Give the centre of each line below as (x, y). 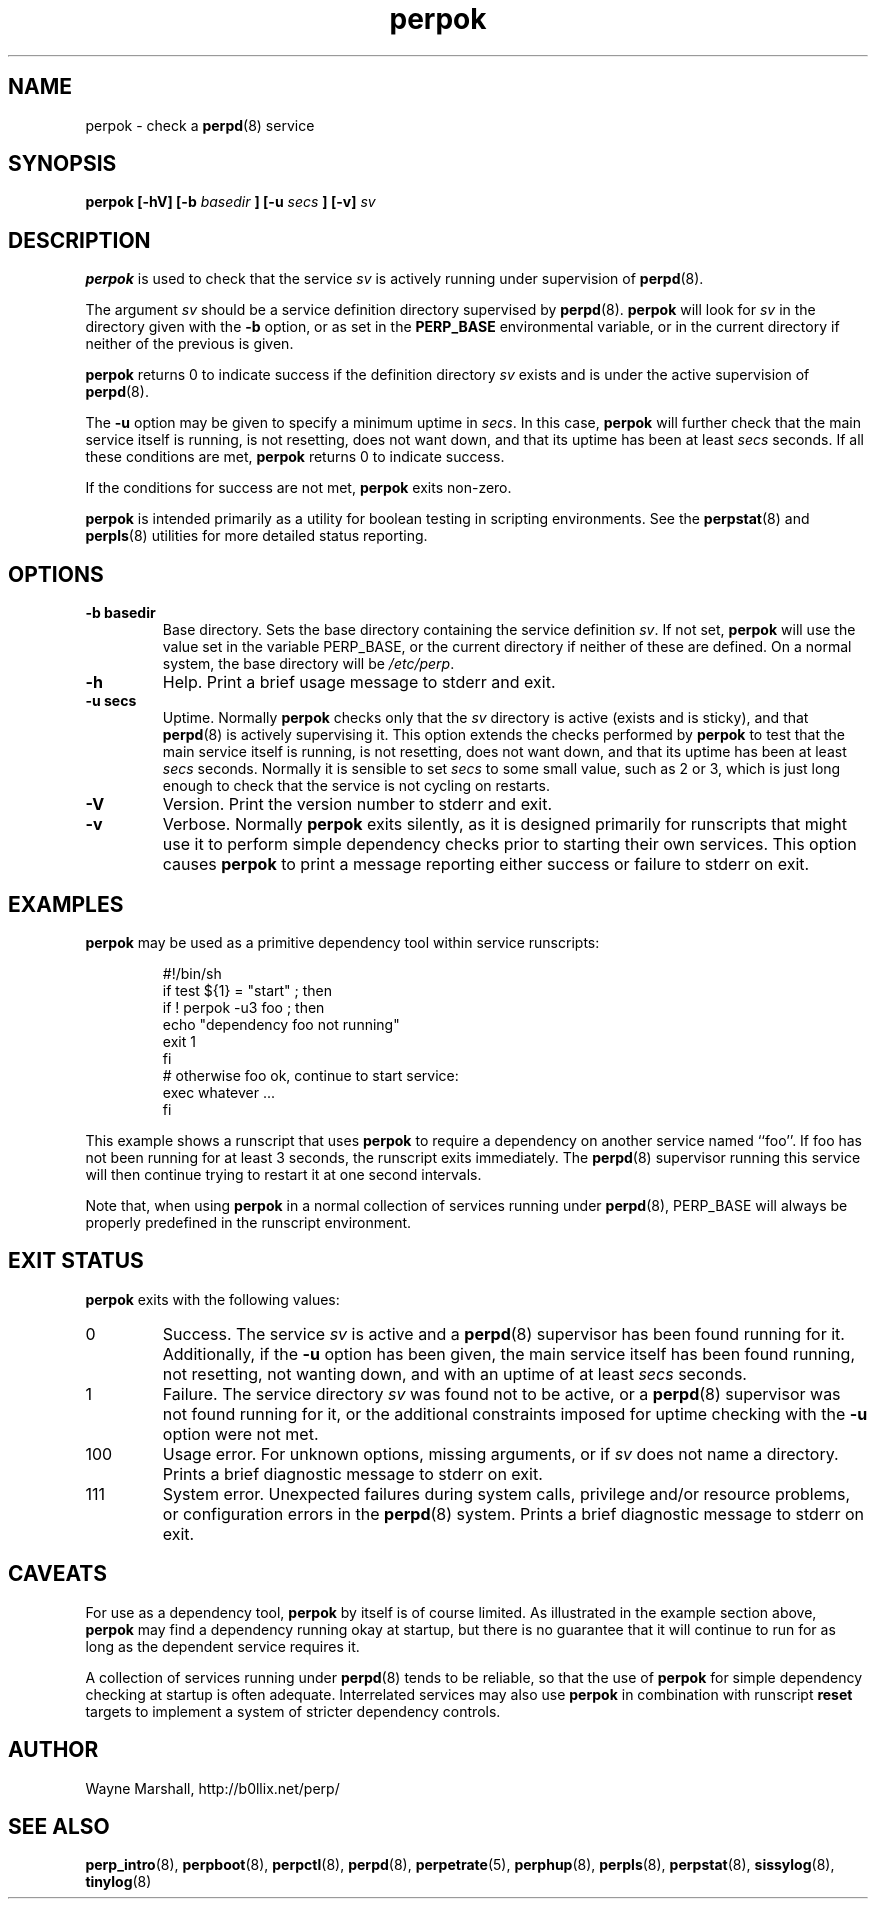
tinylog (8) (118, 1882)
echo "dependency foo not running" (281, 1024)
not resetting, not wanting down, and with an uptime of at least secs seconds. (454, 1373)
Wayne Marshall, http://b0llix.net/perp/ (212, 1788)
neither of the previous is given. (189, 344)
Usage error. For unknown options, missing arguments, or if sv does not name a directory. (500, 1453)
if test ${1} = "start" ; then (247, 990)
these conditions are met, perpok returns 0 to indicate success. (295, 457)
